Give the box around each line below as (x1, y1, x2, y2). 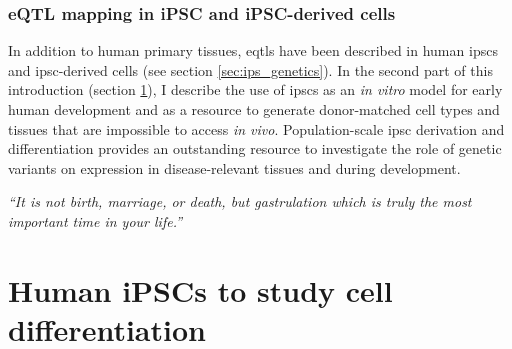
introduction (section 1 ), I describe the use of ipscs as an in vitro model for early (8, 79, 503, 100)
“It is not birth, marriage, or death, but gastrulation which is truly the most (8, 191, 472, 212)
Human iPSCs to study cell (8, 269, 393, 310)
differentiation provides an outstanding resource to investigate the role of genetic (8, 138, 502, 159)
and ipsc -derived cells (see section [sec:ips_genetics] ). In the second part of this (8, 59, 493, 80)
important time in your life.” (8, 210, 182, 231)
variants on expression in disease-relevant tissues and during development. (8, 157, 461, 178)
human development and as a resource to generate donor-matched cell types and (8, 99, 500, 119)
